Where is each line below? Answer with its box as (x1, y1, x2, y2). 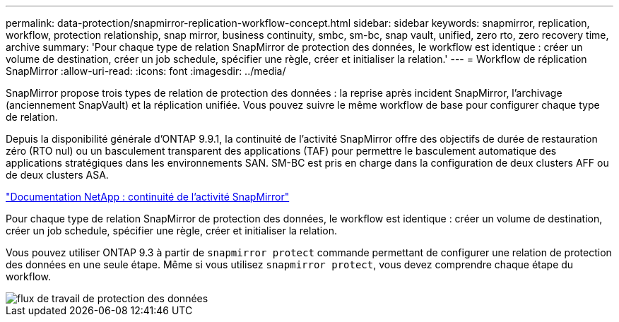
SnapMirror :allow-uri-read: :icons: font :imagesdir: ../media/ (6, 65, 286, 77)
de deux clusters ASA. (6, 169, 109, 181)
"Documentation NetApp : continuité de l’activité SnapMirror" (6, 191, 290, 203)
